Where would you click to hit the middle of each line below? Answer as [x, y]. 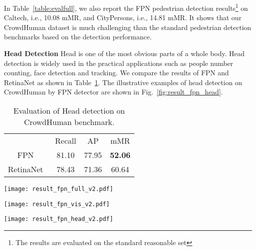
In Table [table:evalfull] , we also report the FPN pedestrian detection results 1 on [126, 7]
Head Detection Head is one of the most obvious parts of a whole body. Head [124, 53]
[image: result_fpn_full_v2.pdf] [59, 189]
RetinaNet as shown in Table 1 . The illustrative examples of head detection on [123, 82]
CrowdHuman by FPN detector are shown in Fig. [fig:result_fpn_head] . [113, 92]
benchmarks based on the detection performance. [78, 37]
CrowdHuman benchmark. [69, 122]
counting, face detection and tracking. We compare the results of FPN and [116, 73]
